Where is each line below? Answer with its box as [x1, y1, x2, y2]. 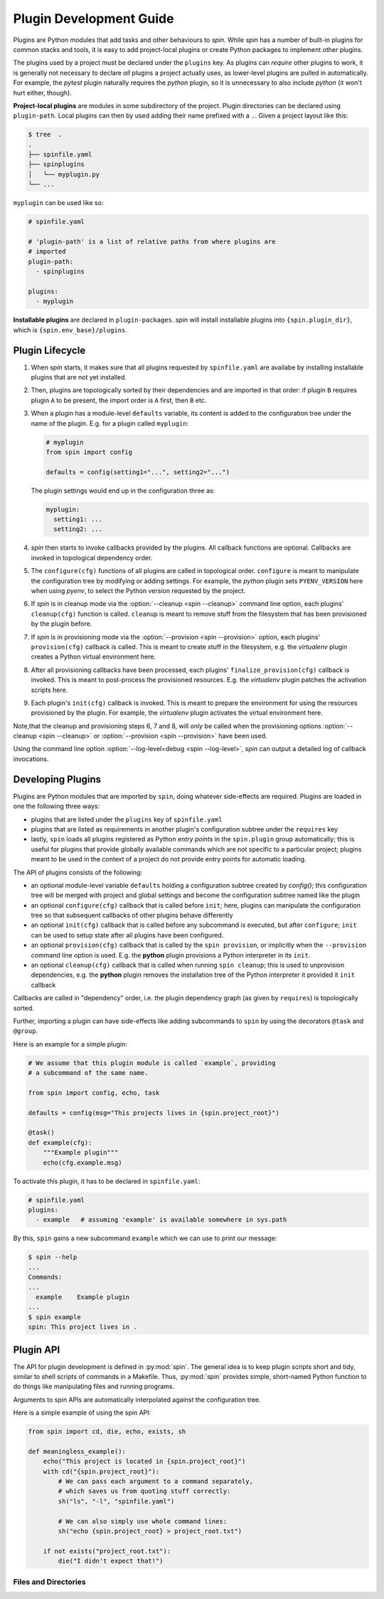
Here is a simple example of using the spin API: [13, 1408, 151, 1417]
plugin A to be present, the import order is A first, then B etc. [31, 396, 207, 404]
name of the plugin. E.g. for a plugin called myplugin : [31, 419, 188, 427]
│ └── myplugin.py [28, 170, 100, 178]
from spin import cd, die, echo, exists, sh [28, 1427, 186, 1436]
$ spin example [28, 1313, 81, 1321]
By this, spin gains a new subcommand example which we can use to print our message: [13, 1234, 277, 1242]
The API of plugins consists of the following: [13, 868, 142, 876]
